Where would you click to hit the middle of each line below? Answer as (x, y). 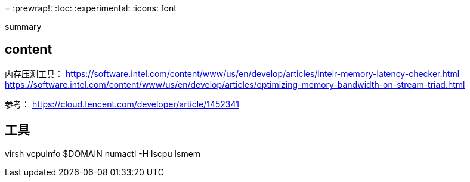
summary (23, 27)
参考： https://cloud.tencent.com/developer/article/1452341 (122, 104)
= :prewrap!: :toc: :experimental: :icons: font (91, 8)
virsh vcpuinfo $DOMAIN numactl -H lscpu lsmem (103, 153)
